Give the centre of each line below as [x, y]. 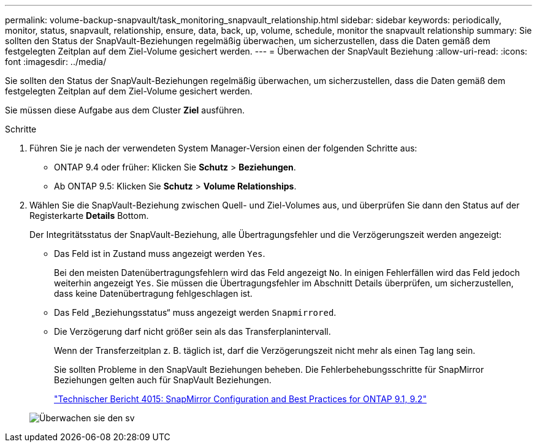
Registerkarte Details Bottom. [89, 216]
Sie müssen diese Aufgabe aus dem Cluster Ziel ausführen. [125, 110]
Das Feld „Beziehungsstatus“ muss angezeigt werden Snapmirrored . [195, 312]
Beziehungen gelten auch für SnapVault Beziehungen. [163, 380]
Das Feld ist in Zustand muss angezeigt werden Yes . [160, 254]
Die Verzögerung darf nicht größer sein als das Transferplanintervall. [192, 331]
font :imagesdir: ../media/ [56, 62]
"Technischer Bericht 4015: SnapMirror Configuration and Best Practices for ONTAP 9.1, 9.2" [240, 399]
